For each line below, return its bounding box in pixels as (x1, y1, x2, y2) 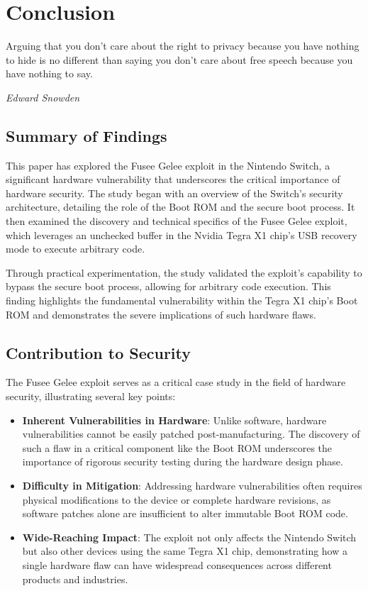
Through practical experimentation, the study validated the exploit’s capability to (6, 265, 362, 280)
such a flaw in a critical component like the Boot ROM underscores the (22, 440, 333, 455)
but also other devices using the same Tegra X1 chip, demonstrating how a (22, 543, 347, 558)
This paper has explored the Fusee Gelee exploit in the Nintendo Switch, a (6, 158, 330, 172)
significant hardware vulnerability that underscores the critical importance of (6, 172, 340, 187)
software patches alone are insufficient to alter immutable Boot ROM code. (22, 506, 348, 521)
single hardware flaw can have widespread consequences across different (22, 557, 332, 572)
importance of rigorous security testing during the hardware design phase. (22, 454, 343, 469)
